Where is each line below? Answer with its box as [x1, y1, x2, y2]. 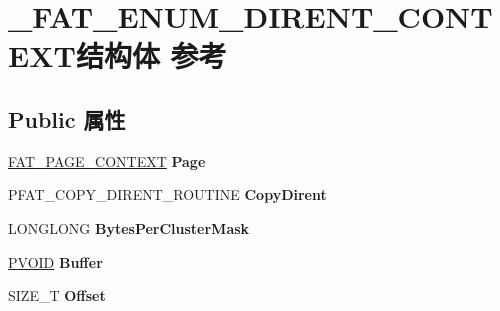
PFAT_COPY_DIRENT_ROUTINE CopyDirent [8, 184, 327, 205]
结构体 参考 [75, 35, 227, 76]
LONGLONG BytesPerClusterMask [8, 217, 250, 238]
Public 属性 [8, 103, 126, 134]
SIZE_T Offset [8, 285, 106, 306]
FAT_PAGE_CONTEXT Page [8, 150, 206, 171]
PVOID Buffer [8, 251, 103, 272]
